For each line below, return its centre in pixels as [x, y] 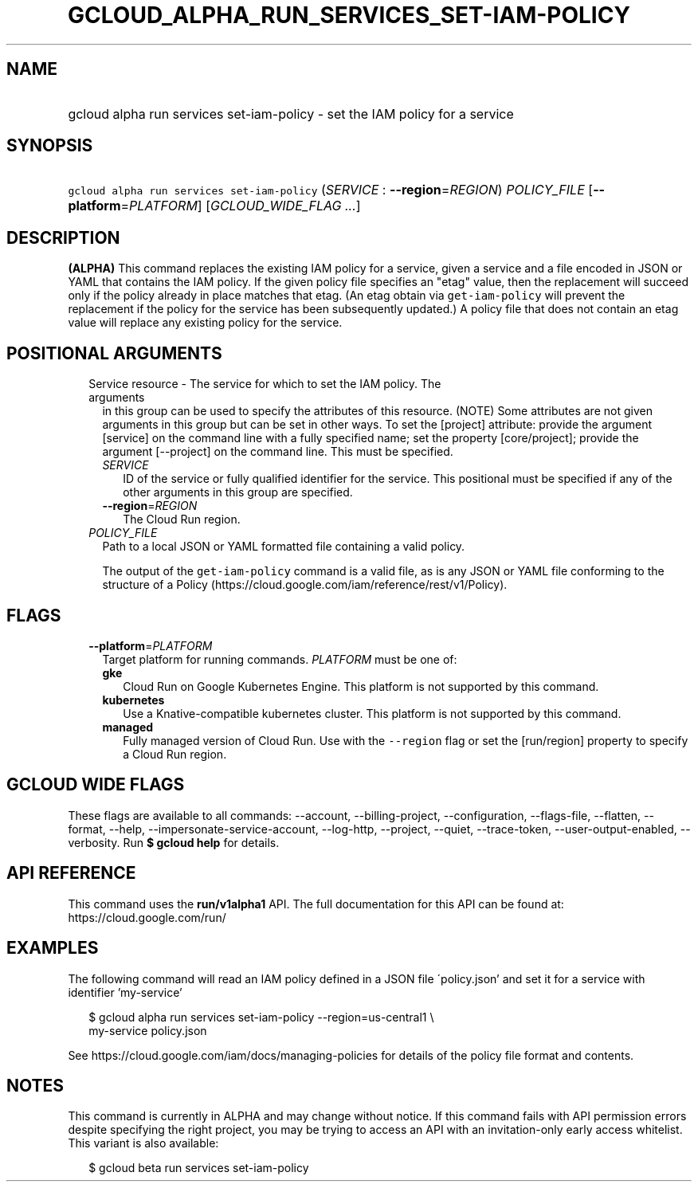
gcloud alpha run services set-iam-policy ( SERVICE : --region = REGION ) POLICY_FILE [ [331, 190]
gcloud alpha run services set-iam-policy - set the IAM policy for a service [291, 114]
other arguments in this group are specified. [238, 492]
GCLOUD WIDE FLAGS [96, 785]
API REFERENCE [71, 873]
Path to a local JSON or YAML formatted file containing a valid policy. [284, 547]
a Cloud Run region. [175, 754]
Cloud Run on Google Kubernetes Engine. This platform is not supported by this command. [361, 686]
